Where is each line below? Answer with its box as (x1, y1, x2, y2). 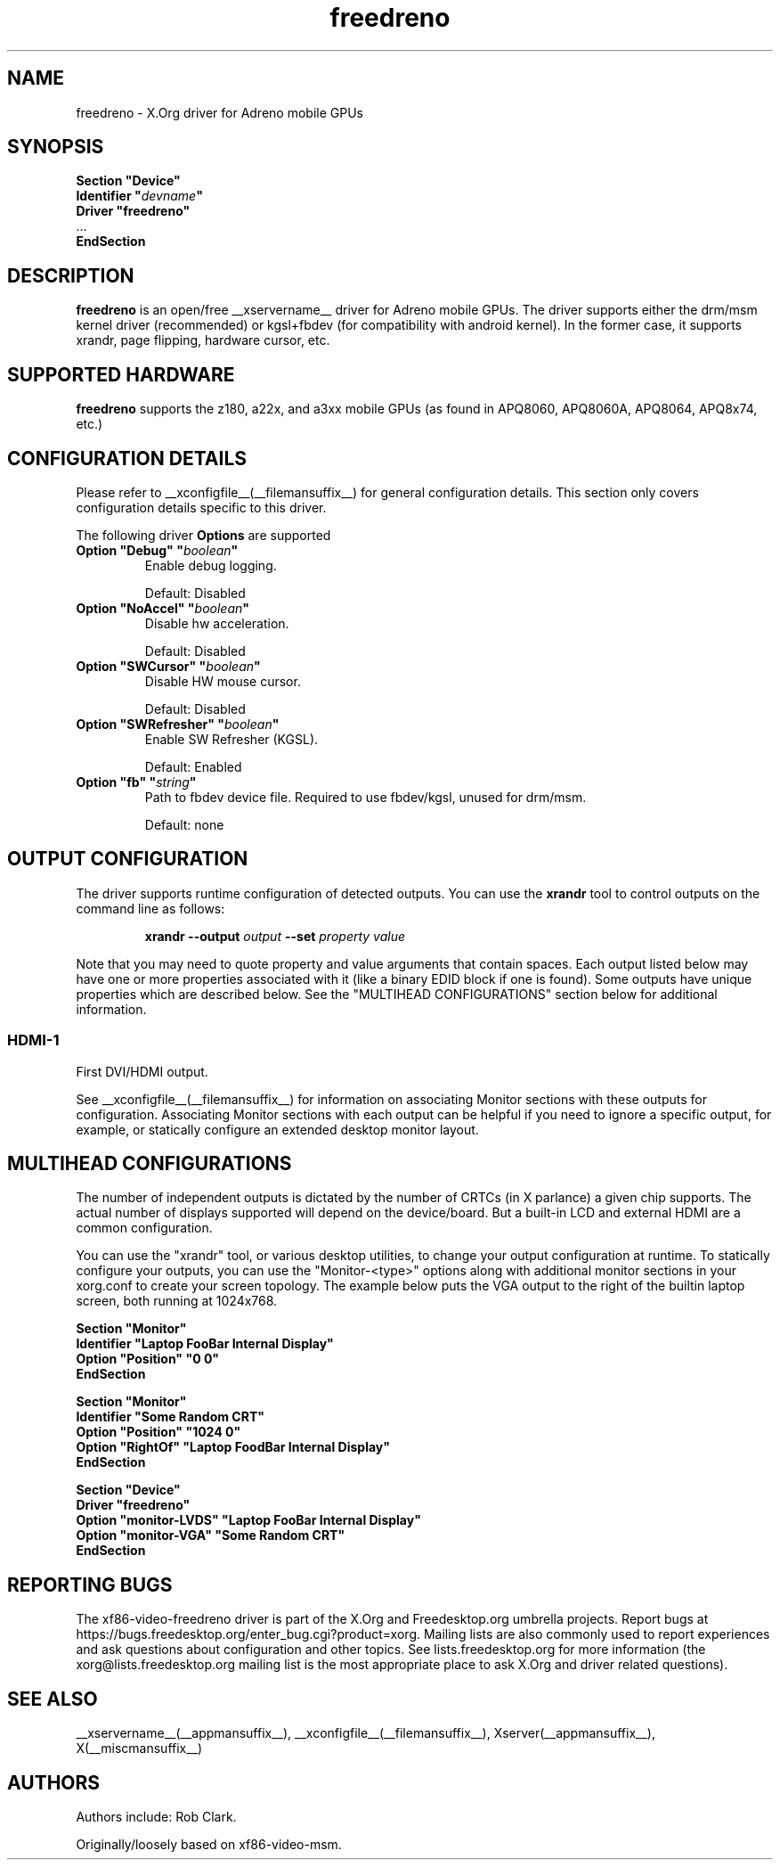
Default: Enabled (144, 758, 242, 774)
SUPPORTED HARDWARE (7, 363, 235, 386)
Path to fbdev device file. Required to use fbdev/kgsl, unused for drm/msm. (144, 789, 587, 805)
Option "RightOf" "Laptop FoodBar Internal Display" (76, 1439, 391, 1455)
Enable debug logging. (144, 557, 277, 573)
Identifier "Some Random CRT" (76, 1409, 264, 1425)
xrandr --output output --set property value (144, 928, 406, 944)
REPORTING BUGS (7, 1573, 173, 1596)
